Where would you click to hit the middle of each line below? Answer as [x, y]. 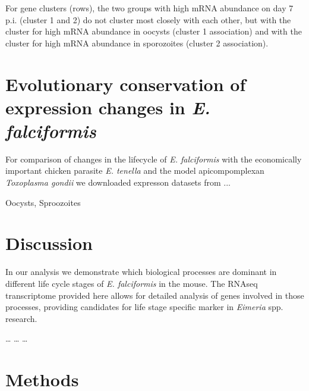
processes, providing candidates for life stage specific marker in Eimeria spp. [144, 307]
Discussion [49, 243]
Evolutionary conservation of [126, 84]
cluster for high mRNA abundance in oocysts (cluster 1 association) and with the [154, 31]
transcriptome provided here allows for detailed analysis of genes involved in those [155, 295]
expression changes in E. [108, 107]
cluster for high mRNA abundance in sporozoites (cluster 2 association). [137, 43]
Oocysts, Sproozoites [43, 202]
